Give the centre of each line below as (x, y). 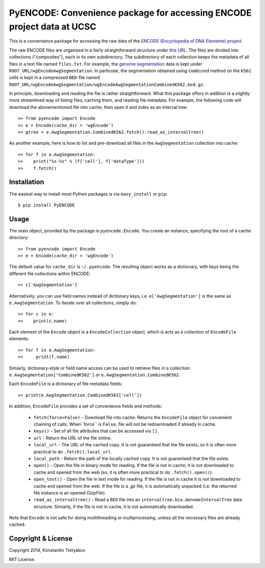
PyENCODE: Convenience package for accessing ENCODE (130, 13)
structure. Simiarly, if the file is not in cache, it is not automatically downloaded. (114, 506)
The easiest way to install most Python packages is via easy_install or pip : (88, 194)
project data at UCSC (53, 26)
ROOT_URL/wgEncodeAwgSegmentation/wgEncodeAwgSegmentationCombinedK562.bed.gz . (107, 84)
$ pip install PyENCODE (46, 205)
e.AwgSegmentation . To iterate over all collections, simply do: (73, 303)
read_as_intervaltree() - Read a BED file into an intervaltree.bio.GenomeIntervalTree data (138, 500)
